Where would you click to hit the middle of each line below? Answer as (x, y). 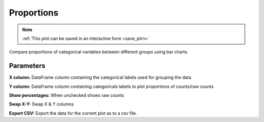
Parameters (27, 66)
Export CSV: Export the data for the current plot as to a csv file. (73, 113)
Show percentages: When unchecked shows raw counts (66, 95)
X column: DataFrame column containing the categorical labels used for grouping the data (100, 77)
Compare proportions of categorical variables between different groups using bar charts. (99, 52)
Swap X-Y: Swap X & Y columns (42, 104)
